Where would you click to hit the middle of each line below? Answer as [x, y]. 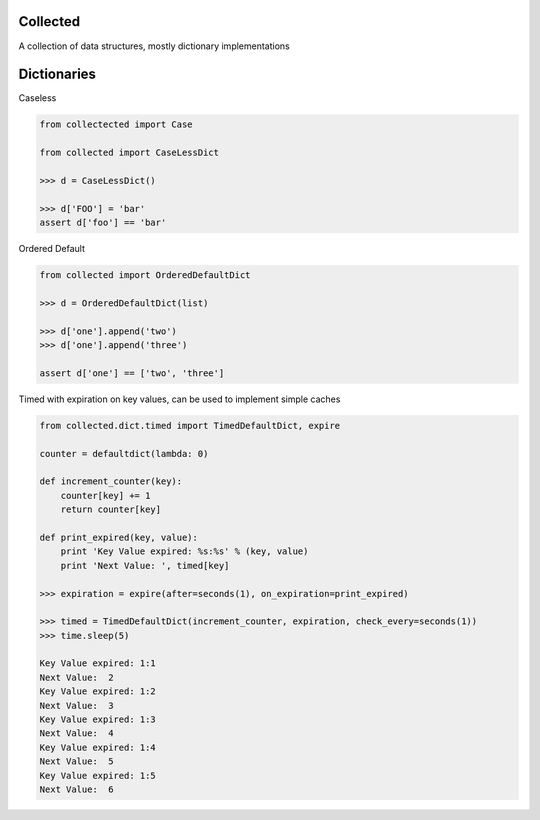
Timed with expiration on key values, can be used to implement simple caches [179, 399]
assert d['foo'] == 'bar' [103, 223]
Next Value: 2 [76, 677]
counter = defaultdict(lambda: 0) [124, 453]
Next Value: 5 [76, 761]
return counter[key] [111, 509]
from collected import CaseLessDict [129, 153]
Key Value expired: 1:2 [98, 691]
